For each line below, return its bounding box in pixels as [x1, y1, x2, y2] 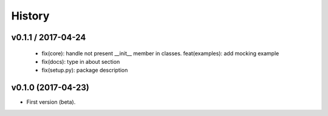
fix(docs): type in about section [41, 58, 120, 65]
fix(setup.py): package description [41, 67, 128, 74]
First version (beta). [26, 98, 76, 106]
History [11, 9, 50, 22]
